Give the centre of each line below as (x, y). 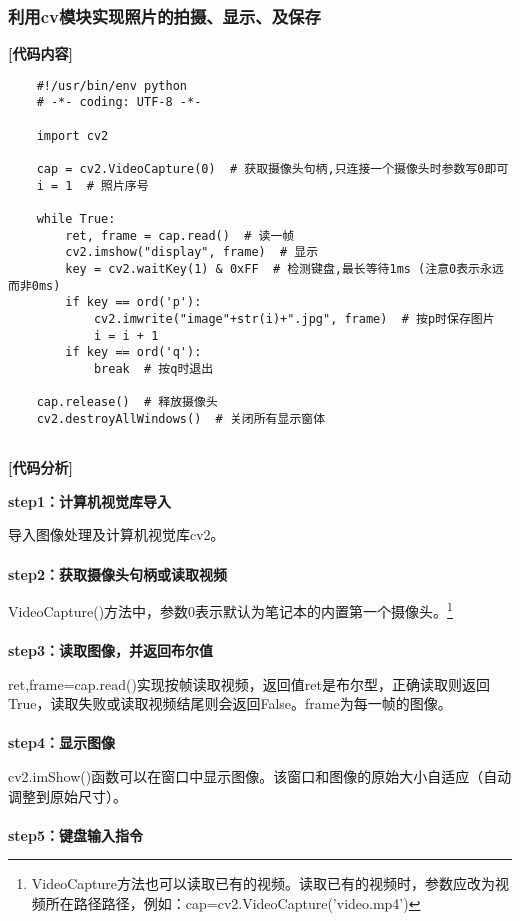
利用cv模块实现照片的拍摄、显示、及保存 (164, 15)
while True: (76, 219)
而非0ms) (34, 285)
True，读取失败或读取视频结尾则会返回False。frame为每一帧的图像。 (230, 703)
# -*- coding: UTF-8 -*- (119, 102)
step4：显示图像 (61, 742)
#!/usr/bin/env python (111, 85)
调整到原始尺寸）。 (67, 795)
